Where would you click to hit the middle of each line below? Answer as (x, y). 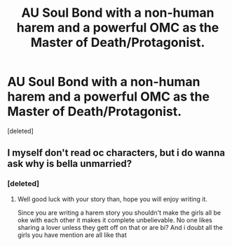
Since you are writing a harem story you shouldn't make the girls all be (119, 212)
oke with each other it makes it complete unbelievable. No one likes (115, 220)
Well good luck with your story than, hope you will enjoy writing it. (112, 199)
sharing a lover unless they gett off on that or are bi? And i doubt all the (120, 227)
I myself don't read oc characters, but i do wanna (116, 153)
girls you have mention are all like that (72, 235)
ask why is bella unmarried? (70, 164)
